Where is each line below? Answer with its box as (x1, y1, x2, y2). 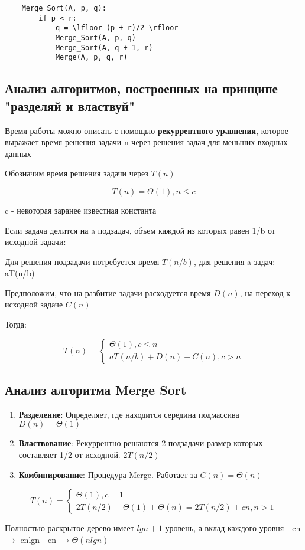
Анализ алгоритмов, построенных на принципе (5, 79, 278, 97)
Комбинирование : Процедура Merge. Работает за (18, 468, 197, 480)
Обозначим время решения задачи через (5, 167, 148, 179)
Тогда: (5, 318, 27, 330)
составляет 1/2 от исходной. (18, 448, 121, 461)
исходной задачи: (5, 235, 66, 248)
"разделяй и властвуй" (5, 96, 135, 114)
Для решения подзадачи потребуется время (5, 255, 160, 267)
